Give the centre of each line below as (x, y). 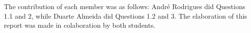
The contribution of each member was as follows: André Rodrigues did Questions (125, 6)
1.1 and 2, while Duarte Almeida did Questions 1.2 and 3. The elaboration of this (125, 16)
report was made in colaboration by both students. (80, 25)
